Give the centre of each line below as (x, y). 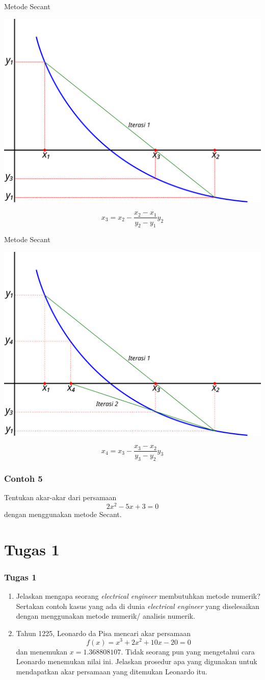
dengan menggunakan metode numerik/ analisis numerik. (105, 616)
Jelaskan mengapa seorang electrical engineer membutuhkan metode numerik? (138, 596)
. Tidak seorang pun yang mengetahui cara (188, 651)
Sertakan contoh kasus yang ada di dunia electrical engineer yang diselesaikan (138, 606)
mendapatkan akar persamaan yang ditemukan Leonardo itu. (112, 671)
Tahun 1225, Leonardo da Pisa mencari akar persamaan (103, 633)
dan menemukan (42, 651)
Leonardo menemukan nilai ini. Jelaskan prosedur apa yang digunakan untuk (137, 661)
